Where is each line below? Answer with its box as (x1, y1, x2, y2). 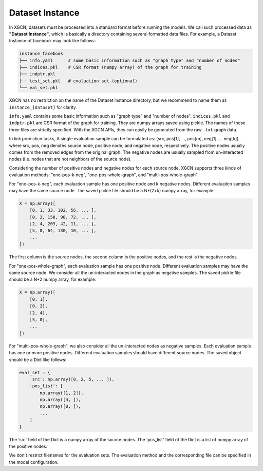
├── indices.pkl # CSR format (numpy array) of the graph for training (19, 65, 202, 70)
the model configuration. (9, 459, 58, 465)
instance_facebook (19, 51, 63, 56)
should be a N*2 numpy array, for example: (9, 276, 96, 282)
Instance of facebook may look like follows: (9, 38, 96, 44)
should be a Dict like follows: (9, 357, 67, 362)
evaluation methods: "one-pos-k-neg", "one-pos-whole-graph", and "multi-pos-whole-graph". (9, 172, 199, 178)
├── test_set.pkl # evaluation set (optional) (19, 78, 138, 84)
